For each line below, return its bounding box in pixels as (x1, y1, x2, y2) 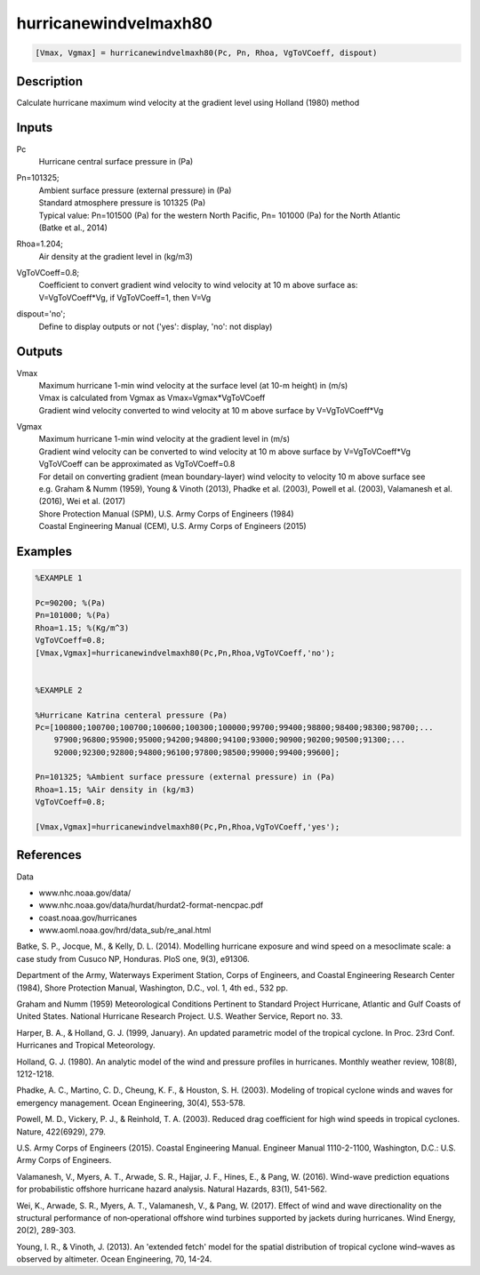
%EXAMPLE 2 (35, 685, 83, 695)
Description (16, 74, 84, 89)
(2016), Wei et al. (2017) (38, 496, 126, 507)
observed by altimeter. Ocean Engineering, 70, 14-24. (16, 1254, 212, 1264)
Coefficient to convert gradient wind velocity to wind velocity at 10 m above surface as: (38, 280, 358, 291)
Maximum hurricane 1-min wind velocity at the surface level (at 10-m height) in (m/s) (38, 380, 348, 390)
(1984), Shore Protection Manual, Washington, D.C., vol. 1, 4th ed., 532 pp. (16, 982, 289, 993)
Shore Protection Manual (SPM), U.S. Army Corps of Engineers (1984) (38, 508, 294, 519)
